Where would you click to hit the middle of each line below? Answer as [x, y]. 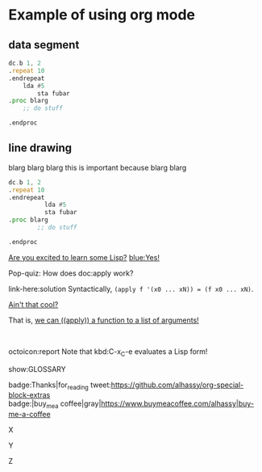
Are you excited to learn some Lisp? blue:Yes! [84, 257]
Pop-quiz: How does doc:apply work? [71, 273]
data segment [44, 45]
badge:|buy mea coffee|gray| [55, 405]
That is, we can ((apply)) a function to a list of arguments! [104, 320]
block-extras [29, 395]
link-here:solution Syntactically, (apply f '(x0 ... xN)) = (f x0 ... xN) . [131, 289]
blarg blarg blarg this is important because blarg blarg [98, 167]
